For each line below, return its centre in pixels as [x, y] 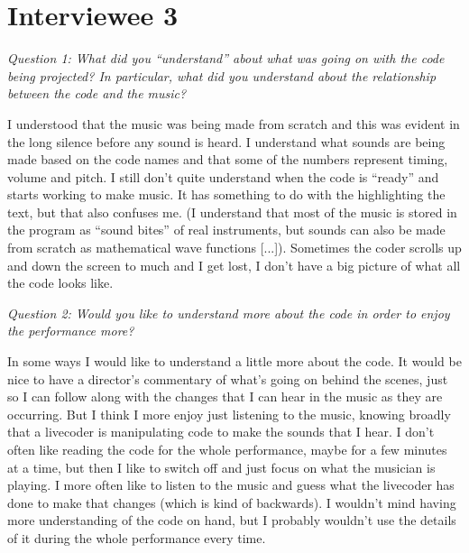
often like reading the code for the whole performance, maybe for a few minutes [227, 449]
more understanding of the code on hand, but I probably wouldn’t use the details [232, 520]
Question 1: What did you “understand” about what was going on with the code [226, 58]
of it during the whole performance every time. [137, 537]
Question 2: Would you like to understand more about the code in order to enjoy [229, 313]
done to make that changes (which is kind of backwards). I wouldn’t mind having [232, 502]
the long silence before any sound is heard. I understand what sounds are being [226, 141]
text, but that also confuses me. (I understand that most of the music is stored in [232, 212]
